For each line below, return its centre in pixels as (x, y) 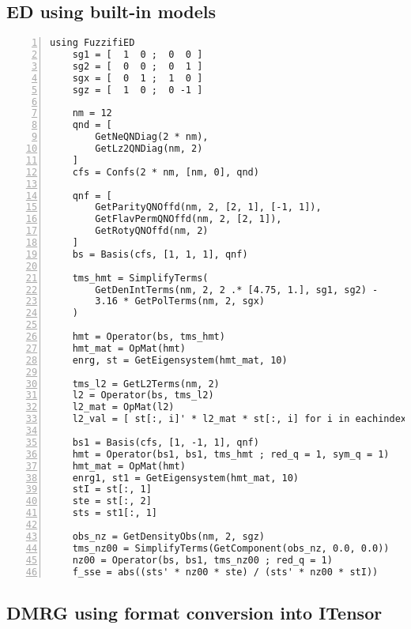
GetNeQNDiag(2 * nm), (152, 137)
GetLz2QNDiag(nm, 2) (149, 149)
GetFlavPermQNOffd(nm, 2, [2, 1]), (189, 219)
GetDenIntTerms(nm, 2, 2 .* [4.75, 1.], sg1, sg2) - (237, 290)
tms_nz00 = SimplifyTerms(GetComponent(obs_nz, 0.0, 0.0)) (231, 548)
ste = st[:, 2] (112, 501)
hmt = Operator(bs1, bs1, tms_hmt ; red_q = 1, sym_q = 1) (231, 454)
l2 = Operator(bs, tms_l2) (143, 395)
